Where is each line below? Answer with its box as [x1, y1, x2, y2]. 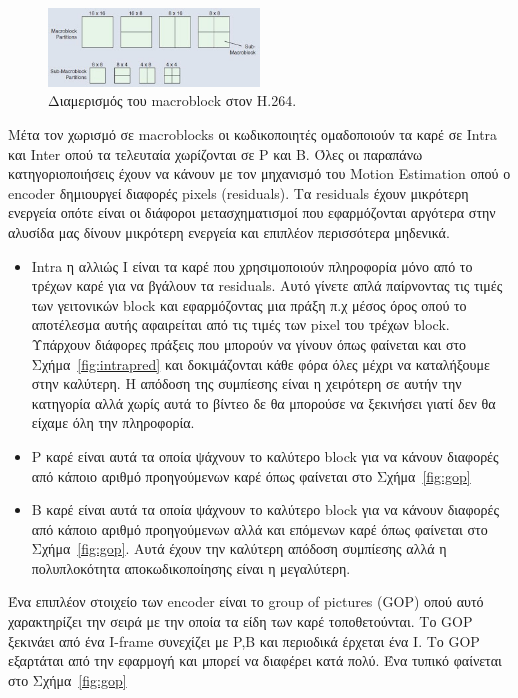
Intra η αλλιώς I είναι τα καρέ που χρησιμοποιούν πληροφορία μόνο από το [31, 255, 473, 276]
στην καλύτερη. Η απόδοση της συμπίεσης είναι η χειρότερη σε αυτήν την [31, 373, 462, 394]
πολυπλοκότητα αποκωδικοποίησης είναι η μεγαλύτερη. [31, 557, 351, 578]
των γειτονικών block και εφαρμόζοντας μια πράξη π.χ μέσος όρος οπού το [31, 294, 467, 315]
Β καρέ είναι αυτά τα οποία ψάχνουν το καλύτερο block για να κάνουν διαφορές [31, 499, 499, 520]
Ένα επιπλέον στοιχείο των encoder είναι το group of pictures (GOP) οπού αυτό [8, 591, 484, 612]
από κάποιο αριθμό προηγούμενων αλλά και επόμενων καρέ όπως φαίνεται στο [31, 518, 488, 539]
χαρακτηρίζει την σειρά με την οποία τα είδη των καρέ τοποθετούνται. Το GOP [8, 611, 473, 632]
